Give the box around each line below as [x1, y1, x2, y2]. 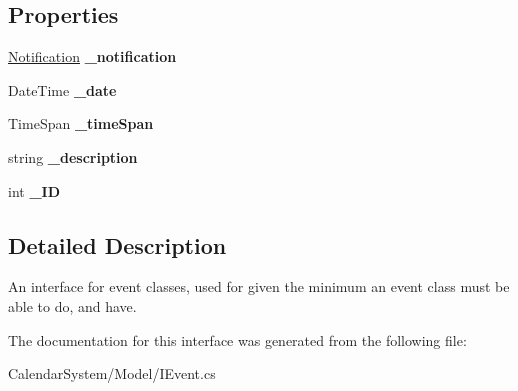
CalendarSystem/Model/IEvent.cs [8, 363, 216, 384]
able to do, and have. [8, 295, 137, 316]
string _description [8, 146, 138, 167]
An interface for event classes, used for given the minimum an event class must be [8, 276, 510, 297]
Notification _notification [8, 46, 177, 67]
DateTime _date [8, 79, 117, 100]
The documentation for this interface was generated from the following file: [8, 329, 467, 350]
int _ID [8, 180, 61, 201]
